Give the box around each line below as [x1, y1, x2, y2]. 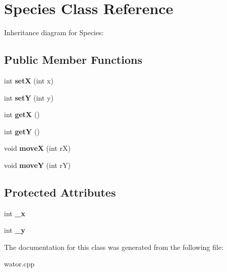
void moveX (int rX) [4, 143, 71, 153]
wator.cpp [4, 258, 35, 269]
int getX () [4, 109, 40, 120]
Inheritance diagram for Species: [4, 27, 104, 38]
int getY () [4, 126, 40, 136]
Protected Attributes [4, 184, 116, 200]
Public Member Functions [4, 52, 142, 67]
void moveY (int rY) [4, 159, 71, 170]
